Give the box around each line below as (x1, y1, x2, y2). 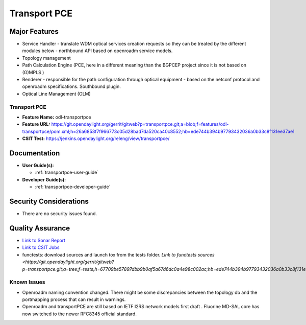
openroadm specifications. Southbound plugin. (22, 83, 121, 89)
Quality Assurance (9, 224, 70, 233)
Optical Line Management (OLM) (22, 90, 91, 97)
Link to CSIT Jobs (22, 244, 60, 250)
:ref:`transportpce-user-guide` (35, 169, 99, 176)
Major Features (9, 27, 59, 36)
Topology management (22, 55, 71, 61)
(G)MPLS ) (22, 69, 44, 75)
